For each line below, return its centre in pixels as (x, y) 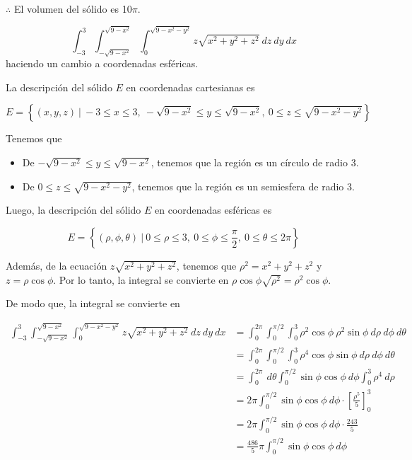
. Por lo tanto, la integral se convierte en (141, 279)
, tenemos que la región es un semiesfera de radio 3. (243, 186)
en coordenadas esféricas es (213, 210)
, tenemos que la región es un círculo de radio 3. (255, 162)
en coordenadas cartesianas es (190, 87)
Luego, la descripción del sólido (73, 210)
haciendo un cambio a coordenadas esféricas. (102, 63)
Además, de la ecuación (57, 265)
